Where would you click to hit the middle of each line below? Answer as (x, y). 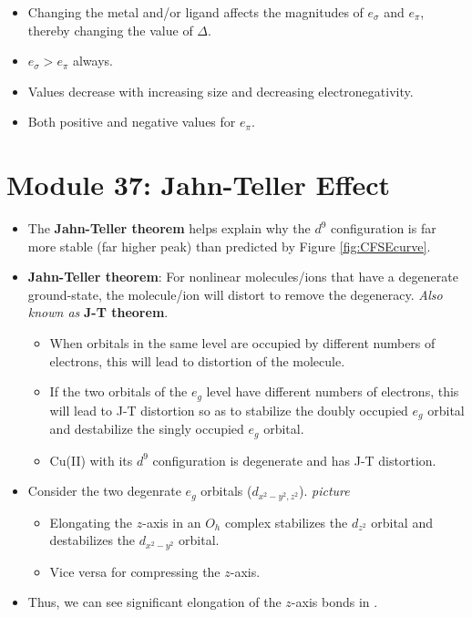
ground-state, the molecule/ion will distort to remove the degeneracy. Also (235, 294)
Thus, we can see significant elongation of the (154, 602)
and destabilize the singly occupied (147, 429)
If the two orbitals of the (118, 391)
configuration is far (384, 228)
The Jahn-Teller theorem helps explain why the (169, 228)
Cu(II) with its (91, 460)
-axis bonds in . (334, 602)
